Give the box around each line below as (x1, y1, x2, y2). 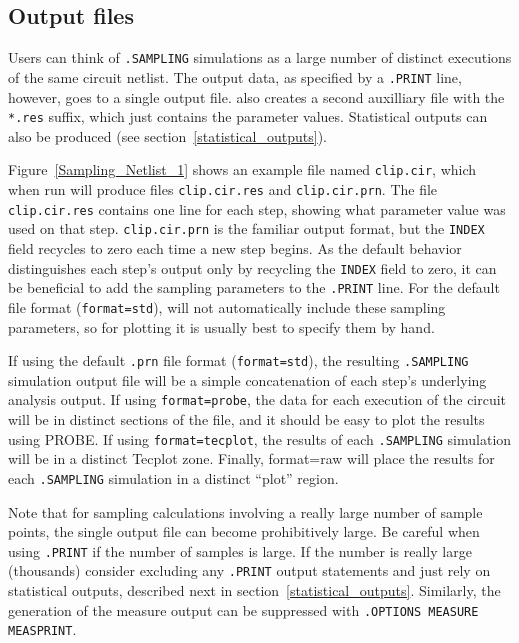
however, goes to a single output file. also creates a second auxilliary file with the (8, 86, 505, 107)
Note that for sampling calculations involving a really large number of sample (8, 501, 483, 522)
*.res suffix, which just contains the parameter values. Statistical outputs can (8, 106, 488, 127)
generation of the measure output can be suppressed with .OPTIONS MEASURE (8, 599, 479, 620)
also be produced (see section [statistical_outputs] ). (8, 125, 328, 146)
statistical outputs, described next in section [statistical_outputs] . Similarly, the (8, 580, 501, 601)
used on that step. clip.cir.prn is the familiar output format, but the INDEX (8, 218, 485, 239)
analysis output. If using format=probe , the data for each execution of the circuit (8, 389, 507, 410)
